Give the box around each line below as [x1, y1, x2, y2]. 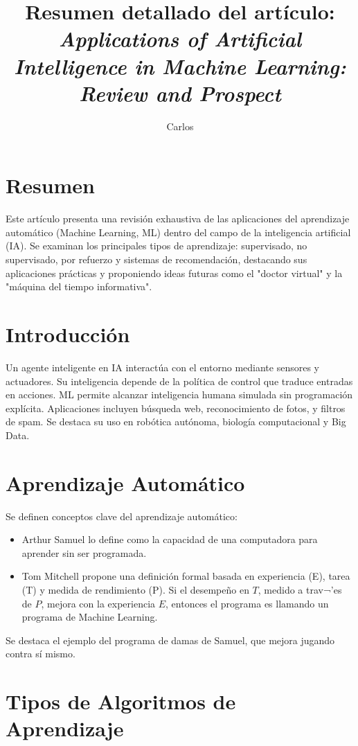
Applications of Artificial [58, 24, 302, 53]
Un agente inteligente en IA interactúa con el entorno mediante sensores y [6, 359, 319, 374]
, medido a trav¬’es [258, 582, 342, 596]
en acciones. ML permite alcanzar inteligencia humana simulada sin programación [6, 387, 353, 402]
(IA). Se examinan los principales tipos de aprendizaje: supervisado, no [6, 238, 307, 253]
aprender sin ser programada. [21, 545, 147, 560]
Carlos [166, 118, 194, 133]
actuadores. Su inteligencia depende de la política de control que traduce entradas [6, 373, 353, 388]
